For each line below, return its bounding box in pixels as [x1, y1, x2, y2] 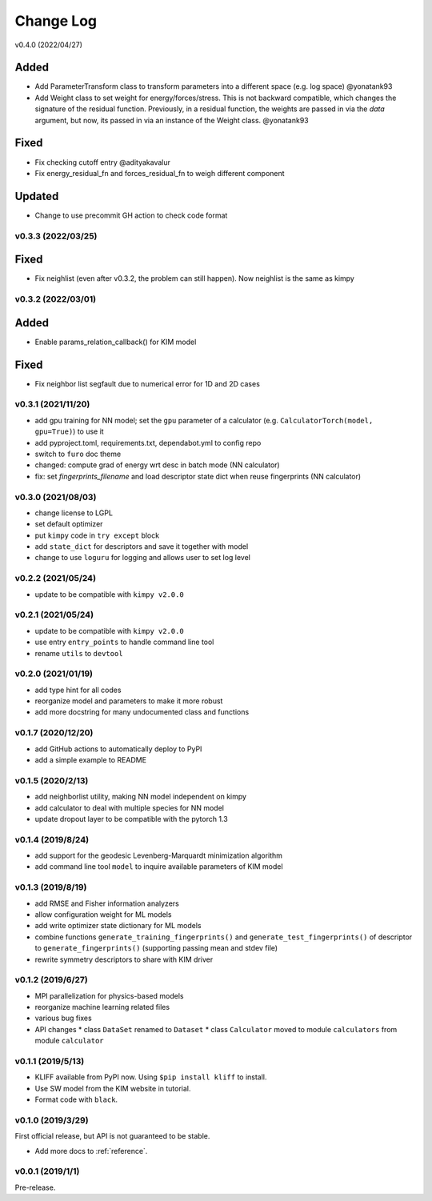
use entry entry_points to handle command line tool [34, 637, 214, 647]
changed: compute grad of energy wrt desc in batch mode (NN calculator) [34, 460, 280, 470]
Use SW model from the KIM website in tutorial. [34, 1083, 191, 1093]
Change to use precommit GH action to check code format [34, 210, 228, 220]
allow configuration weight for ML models [34, 909, 172, 919]
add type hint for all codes [34, 685, 122, 695]
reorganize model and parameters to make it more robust [34, 696, 223, 706]
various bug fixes [34, 1013, 92, 1023]
